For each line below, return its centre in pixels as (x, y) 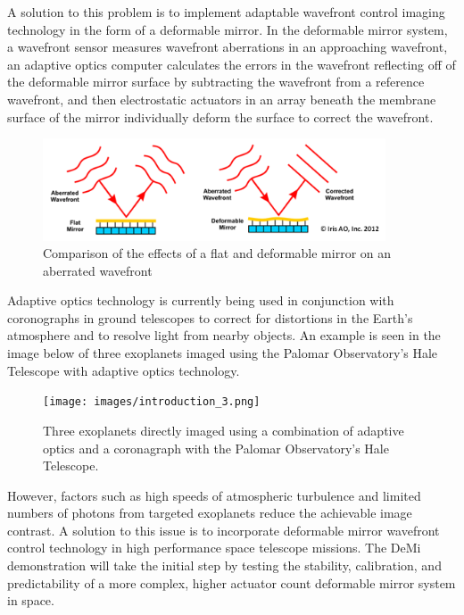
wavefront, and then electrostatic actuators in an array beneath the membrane (222, 99)
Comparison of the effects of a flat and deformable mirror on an (217, 253)
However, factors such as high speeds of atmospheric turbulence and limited (214, 495)
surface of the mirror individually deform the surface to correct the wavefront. (220, 116)
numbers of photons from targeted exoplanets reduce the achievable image (210, 513)
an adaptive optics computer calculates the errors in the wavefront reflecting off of (232, 64)
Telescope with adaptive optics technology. (124, 370)
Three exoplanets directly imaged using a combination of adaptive (224, 430)
